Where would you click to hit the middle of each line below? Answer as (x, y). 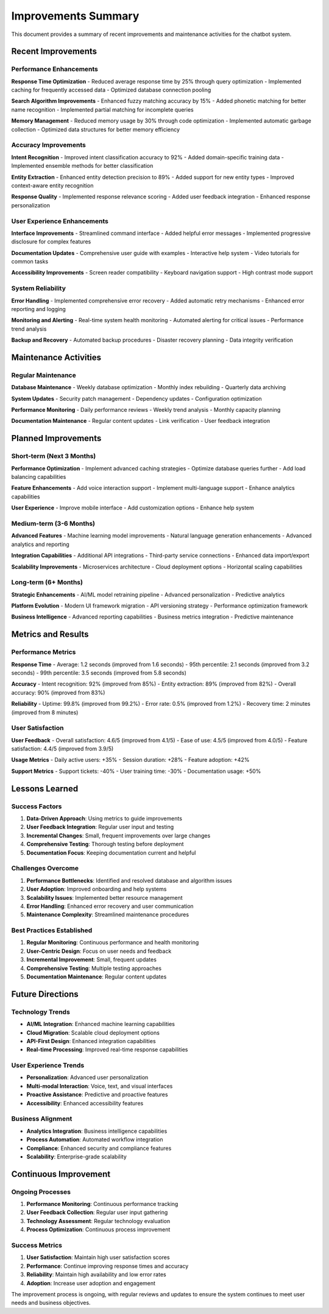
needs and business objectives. (51, 1303)
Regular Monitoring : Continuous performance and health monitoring (113, 942)
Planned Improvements (56, 438)
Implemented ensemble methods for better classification (82, 166)
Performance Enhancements (55, 69)
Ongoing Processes (41, 1191)
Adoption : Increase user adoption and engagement (91, 1283)
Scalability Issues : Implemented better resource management (104, 897)
